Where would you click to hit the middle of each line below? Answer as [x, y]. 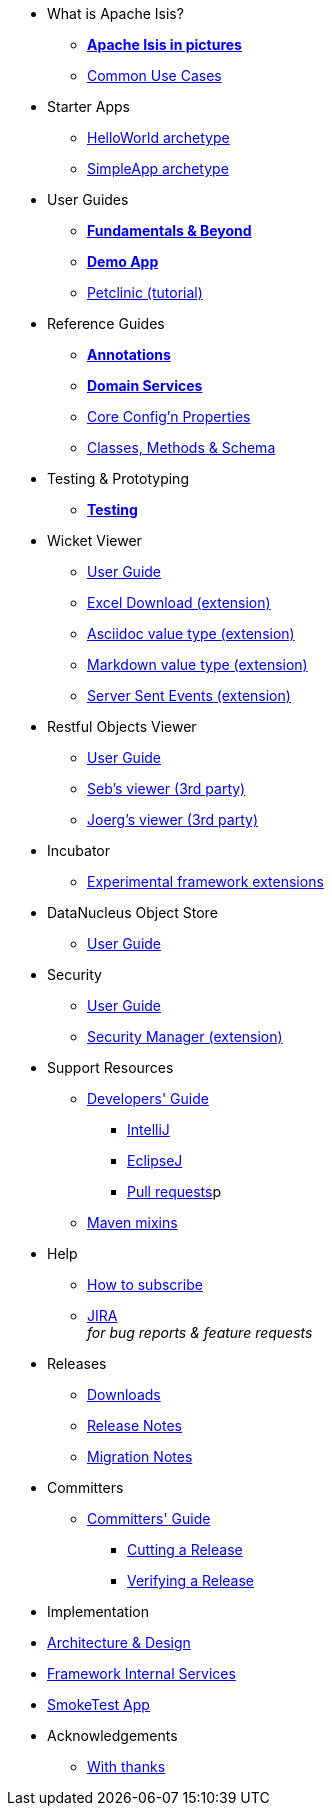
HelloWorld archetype [158, 137]
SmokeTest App [98, 1704]
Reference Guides [106, 323]
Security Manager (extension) [185, 1036]
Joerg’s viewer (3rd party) [173, 819]
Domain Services [145, 385]
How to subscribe [145, 1284]
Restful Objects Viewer [122, 726]
